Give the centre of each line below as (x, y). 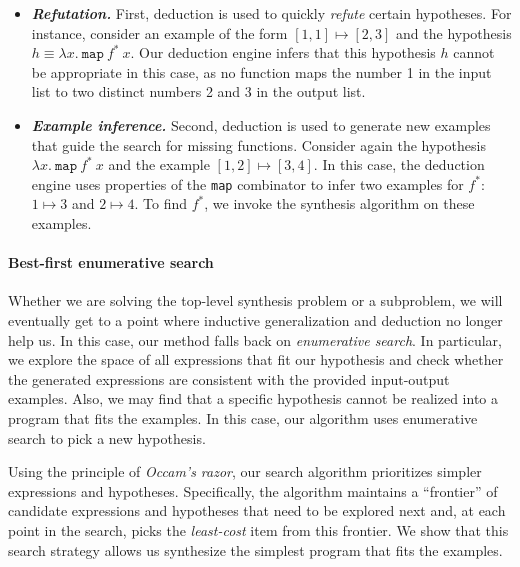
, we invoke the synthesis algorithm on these (339, 203)
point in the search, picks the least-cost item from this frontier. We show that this (258, 529)
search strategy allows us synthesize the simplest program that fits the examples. (255, 549)
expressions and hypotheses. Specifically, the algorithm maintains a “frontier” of (253, 490)
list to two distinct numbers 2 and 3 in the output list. (198, 91)
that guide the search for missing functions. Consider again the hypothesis (258, 144)
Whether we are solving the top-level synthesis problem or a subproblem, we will (255, 300)
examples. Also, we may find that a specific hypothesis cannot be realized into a (253, 398)
